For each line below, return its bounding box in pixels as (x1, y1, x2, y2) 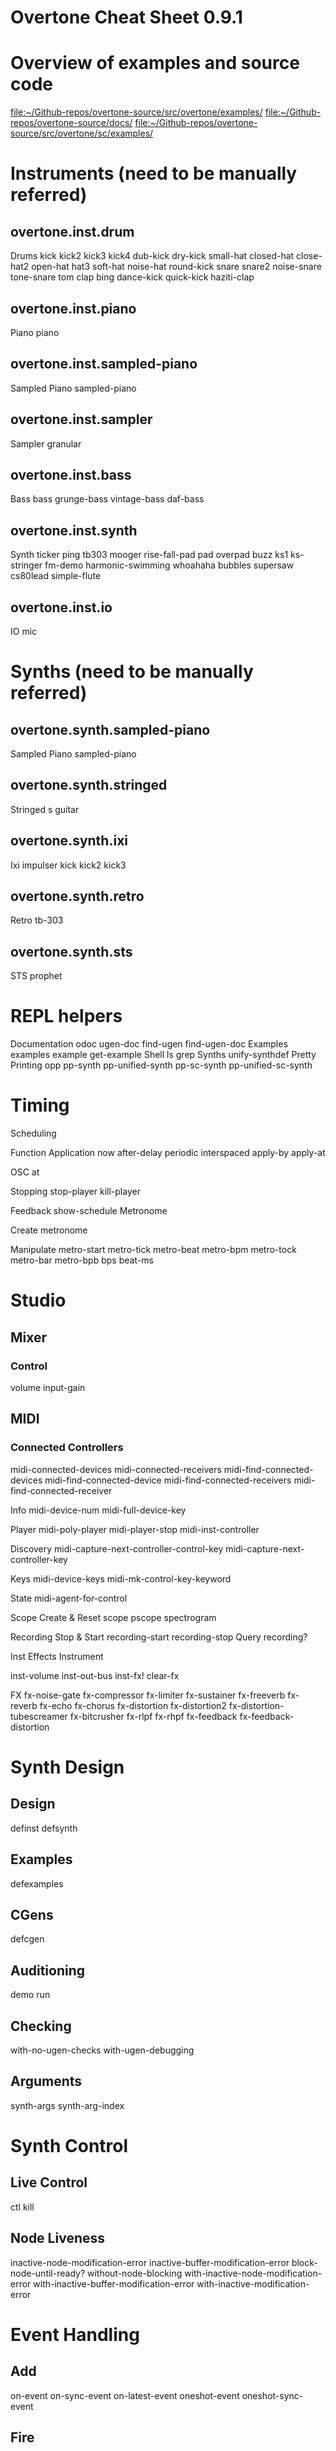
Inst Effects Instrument (10, 1650, 104, 1662)
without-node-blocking (86, 2267, 183, 2279)
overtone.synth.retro (10, 888, 145, 905)
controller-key (10, 1553, 68, 1565)
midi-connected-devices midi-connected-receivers (10, 1463, 222, 1475)
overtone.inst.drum (10, 223, 135, 240)
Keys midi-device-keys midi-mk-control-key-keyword (10, 1572, 232, 1585)
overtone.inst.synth (10, 522, 138, 539)
